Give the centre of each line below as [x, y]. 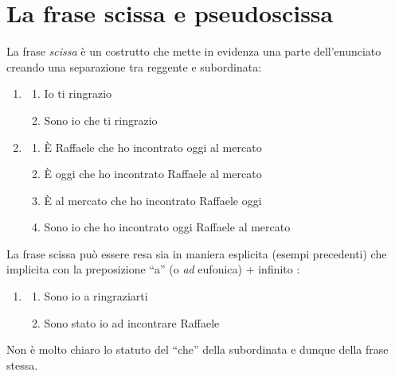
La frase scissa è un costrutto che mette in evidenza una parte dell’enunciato [194, 51]
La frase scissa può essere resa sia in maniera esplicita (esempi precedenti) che [197, 253]
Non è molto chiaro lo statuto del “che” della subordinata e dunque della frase [197, 349]
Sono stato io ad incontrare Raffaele [132, 322]
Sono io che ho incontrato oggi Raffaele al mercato [167, 227]
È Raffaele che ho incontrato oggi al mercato [153, 147]
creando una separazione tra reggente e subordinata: [134, 66]
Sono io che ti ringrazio [101, 120]
